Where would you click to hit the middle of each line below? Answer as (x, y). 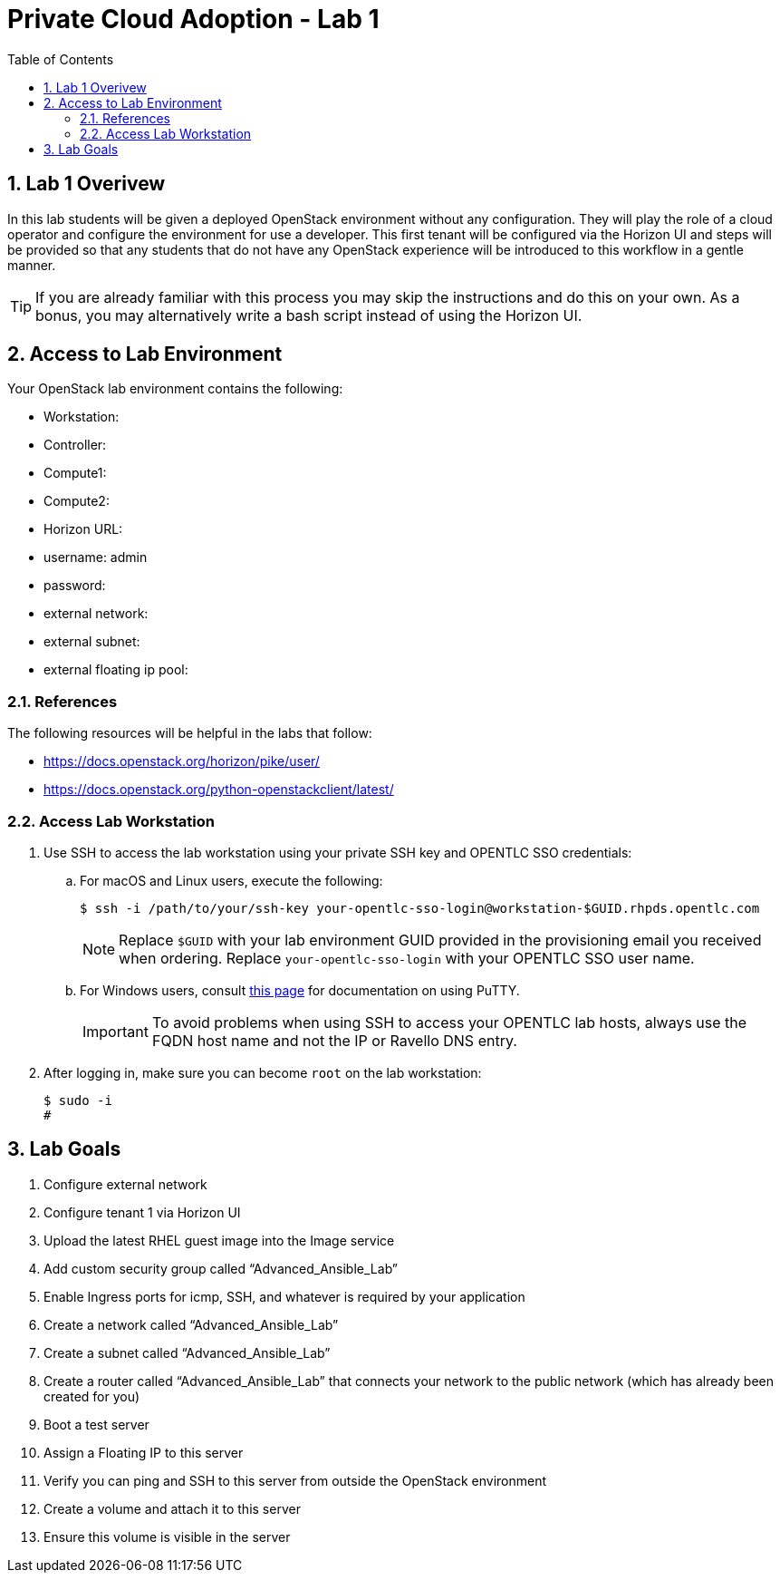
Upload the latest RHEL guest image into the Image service (219, 1240)
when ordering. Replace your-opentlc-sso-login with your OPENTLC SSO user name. (407, 958)
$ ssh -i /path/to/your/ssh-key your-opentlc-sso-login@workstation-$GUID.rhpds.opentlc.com (420, 908)
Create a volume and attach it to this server (172, 1508)
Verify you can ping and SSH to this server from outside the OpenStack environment (295, 1480)
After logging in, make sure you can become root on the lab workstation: (263, 1072)
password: (75, 586)
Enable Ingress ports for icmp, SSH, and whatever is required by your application (284, 1296)
